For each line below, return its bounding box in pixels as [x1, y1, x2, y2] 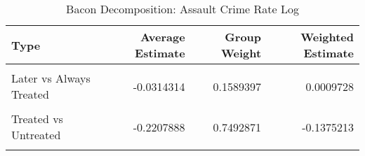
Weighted [300, 29, 354, 45]
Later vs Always [11, 70, 91, 86]
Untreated [11, 127, 61, 143]
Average [140, 29, 185, 45]
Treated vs [11, 111, 63, 127]
